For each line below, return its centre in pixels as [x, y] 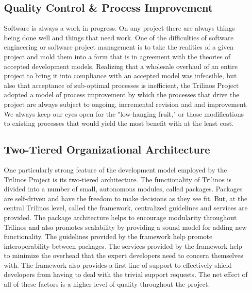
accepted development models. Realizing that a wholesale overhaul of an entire [121, 66]
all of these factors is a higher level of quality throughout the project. [107, 284]
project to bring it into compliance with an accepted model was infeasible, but [120, 76]
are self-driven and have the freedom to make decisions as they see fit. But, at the [126, 198]
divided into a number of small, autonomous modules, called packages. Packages [123, 189]
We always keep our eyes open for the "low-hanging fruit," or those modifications [124, 113]
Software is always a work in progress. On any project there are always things [119, 28]
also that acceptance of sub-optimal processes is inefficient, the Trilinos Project [121, 85]
